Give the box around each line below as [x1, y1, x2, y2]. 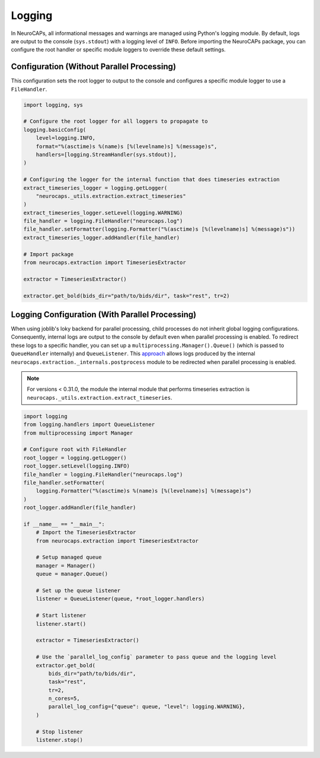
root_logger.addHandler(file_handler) [23, 504, 136, 511]
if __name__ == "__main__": [23, 521, 105, 527]
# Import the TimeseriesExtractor [36, 529, 136, 536]
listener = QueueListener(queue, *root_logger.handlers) [36, 595, 205, 602]
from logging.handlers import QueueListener [23, 421, 155, 428]
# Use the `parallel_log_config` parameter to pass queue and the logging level [36, 654, 277, 661]
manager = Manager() [36, 562, 96, 569]
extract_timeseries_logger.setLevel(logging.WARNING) [23, 209, 183, 216]
